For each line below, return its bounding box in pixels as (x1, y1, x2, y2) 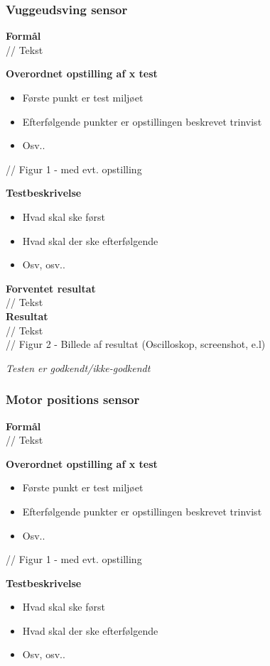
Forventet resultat (6, 280, 96, 295)
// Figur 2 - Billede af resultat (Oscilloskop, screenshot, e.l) (6, 337, 266, 351)
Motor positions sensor (6, 391, 140, 408)
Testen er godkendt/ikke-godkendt (6, 360, 151, 375)
